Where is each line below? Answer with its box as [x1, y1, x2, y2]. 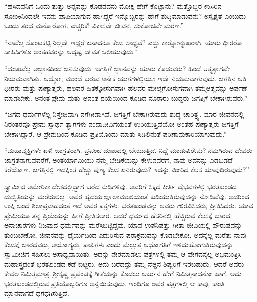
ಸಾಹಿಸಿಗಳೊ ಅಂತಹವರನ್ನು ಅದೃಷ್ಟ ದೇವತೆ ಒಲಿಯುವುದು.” [4, 47, 138, 57]
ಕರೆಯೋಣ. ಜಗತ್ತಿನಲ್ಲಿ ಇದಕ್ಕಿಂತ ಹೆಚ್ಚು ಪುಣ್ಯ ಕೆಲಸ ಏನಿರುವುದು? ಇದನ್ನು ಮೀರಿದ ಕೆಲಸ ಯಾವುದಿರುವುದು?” [4, 164, 249, 175]
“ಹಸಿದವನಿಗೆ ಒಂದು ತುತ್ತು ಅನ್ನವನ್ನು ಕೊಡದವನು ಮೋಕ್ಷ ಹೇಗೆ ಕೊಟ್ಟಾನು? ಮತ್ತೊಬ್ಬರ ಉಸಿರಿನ [4, 1, 222, 11]
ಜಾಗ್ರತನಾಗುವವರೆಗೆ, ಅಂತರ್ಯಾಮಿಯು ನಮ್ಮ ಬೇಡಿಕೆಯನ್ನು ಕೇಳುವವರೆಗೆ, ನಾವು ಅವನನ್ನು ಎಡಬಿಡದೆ [4, 154, 233, 165]
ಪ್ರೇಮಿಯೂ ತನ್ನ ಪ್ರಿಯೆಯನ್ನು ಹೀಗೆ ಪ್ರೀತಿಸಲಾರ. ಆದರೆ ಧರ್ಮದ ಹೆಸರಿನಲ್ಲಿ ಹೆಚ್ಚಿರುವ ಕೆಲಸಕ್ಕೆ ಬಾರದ [4, 210, 230, 220]
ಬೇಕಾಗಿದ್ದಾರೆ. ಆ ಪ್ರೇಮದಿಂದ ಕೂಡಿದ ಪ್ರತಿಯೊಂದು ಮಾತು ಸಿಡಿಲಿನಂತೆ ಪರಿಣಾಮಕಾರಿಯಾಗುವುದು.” [4, 128, 227, 139]
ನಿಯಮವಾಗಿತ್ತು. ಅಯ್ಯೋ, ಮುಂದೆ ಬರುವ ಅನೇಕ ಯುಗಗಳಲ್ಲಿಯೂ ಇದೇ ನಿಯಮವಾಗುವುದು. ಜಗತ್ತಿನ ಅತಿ [4, 73, 246, 83]
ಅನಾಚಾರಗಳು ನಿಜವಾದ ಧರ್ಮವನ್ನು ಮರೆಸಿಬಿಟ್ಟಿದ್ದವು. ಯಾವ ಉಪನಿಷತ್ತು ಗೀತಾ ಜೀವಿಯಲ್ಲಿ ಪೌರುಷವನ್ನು [4, 220, 242, 230]
